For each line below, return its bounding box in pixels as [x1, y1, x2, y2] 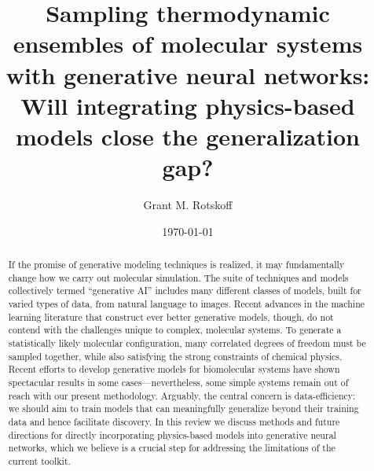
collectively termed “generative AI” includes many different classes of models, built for [8, 284, 361, 297]
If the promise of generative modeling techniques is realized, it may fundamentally [8, 258, 345, 271]
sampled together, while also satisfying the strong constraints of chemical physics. [8, 349, 343, 362]
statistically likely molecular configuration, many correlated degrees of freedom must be [8, 336, 366, 349]
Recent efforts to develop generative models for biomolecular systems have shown [8, 362, 340, 376]
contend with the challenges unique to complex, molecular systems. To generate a [8, 323, 342, 337]
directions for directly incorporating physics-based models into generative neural [8, 428, 336, 441]
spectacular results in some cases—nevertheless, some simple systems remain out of [8, 375, 349, 388]
